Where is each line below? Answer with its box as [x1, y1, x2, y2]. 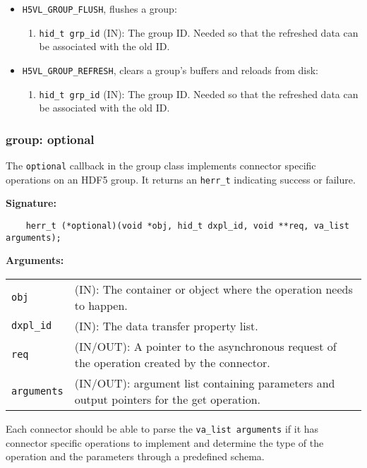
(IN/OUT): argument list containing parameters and [74, 374, 335, 391]
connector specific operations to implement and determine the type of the [6, 435, 324, 450]
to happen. [74, 296, 128, 313]
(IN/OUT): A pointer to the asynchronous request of [74, 337, 337, 354]
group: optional [6, 130, 95, 148]
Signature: [6, 196, 56, 210]
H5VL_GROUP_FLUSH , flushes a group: [22, 1, 177, 16]
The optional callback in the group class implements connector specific [6, 158, 316, 173]
